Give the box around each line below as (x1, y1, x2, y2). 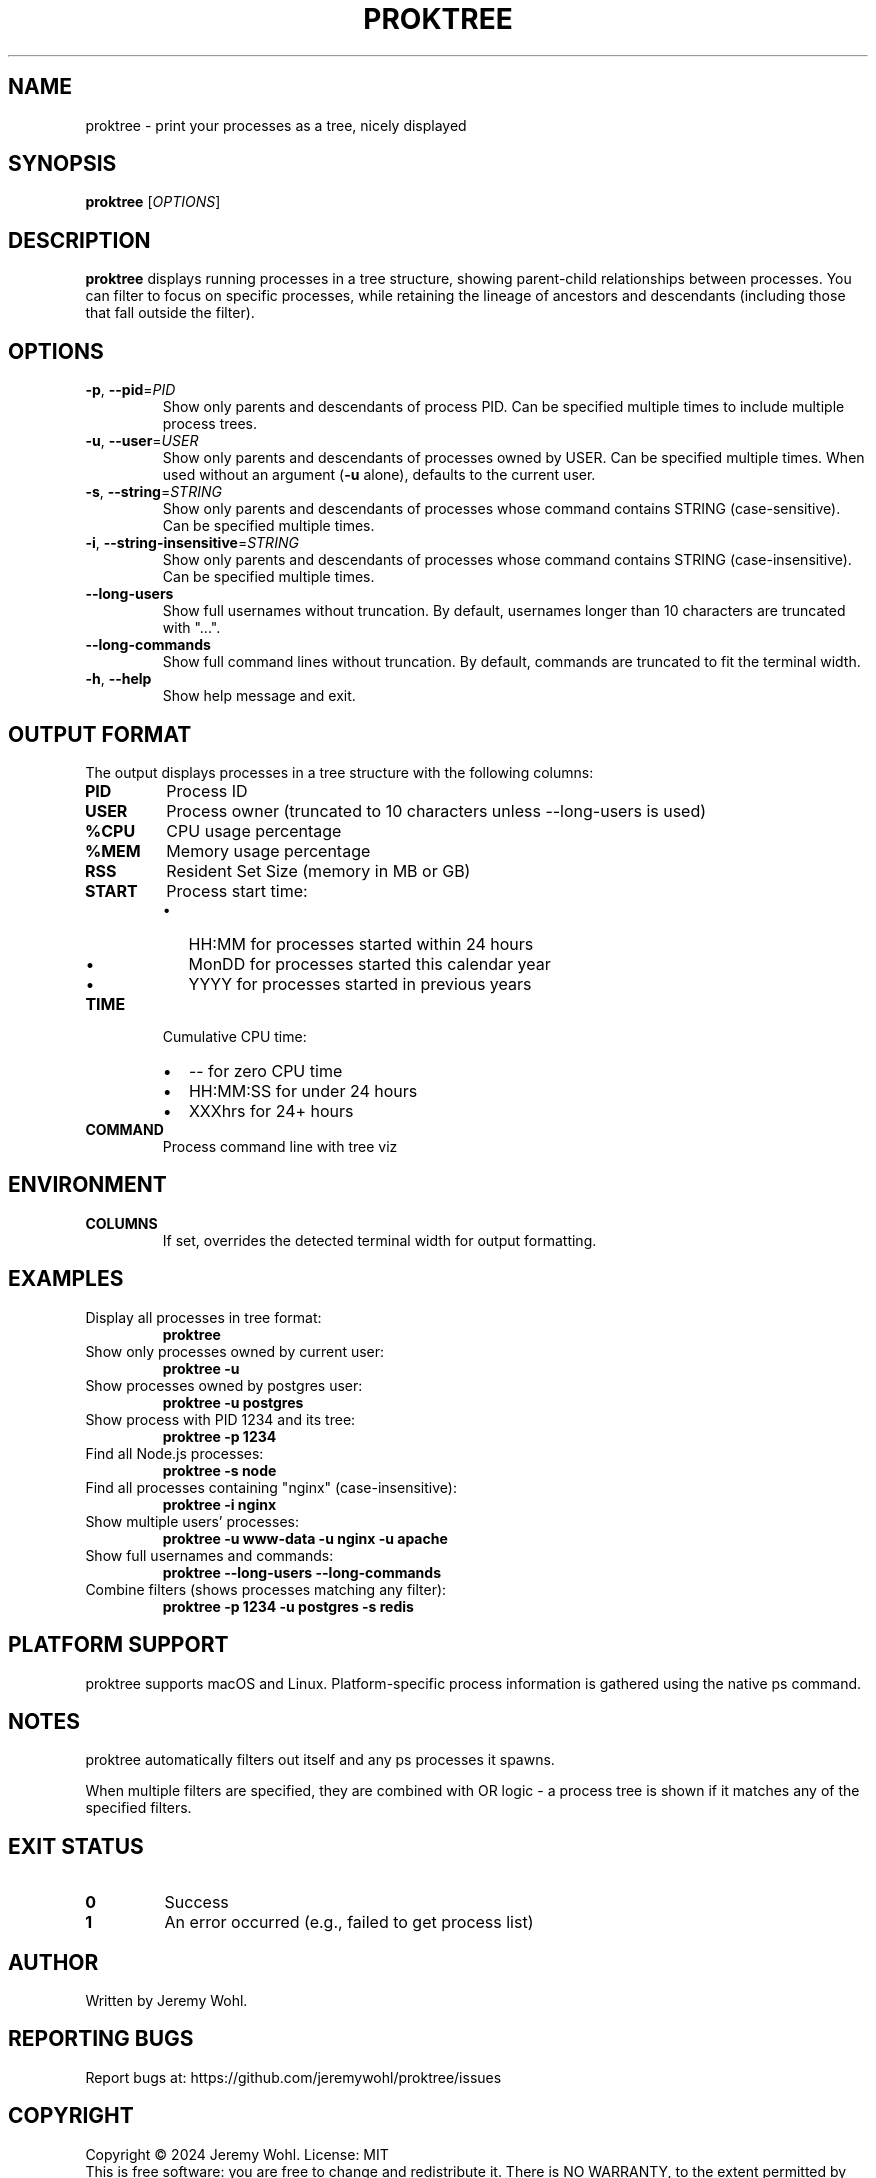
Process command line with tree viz (162, 1137, 398, 1155)
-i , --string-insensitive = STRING (85, 534, 299, 552)
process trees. (162, 415, 258, 433)
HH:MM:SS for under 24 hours (188, 1080, 418, 1101)
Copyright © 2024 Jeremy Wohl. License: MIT (85, 2145, 389, 2163)
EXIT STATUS (8, 1833, 144, 1859)
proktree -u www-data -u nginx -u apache (162, 1529, 448, 1547)
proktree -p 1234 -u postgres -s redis (162, 1597, 414, 1615)
